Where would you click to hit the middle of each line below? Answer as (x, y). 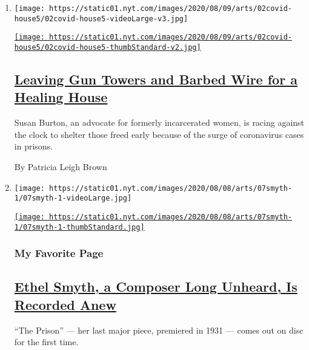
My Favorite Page (59, 253)
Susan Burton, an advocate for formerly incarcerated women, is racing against (159, 122)
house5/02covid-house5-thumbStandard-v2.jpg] (108, 47)
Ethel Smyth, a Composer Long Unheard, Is (156, 287)
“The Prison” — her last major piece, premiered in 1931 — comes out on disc (159, 330)
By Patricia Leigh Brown (61, 166)
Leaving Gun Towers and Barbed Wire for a (156, 79)
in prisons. (34, 146)
